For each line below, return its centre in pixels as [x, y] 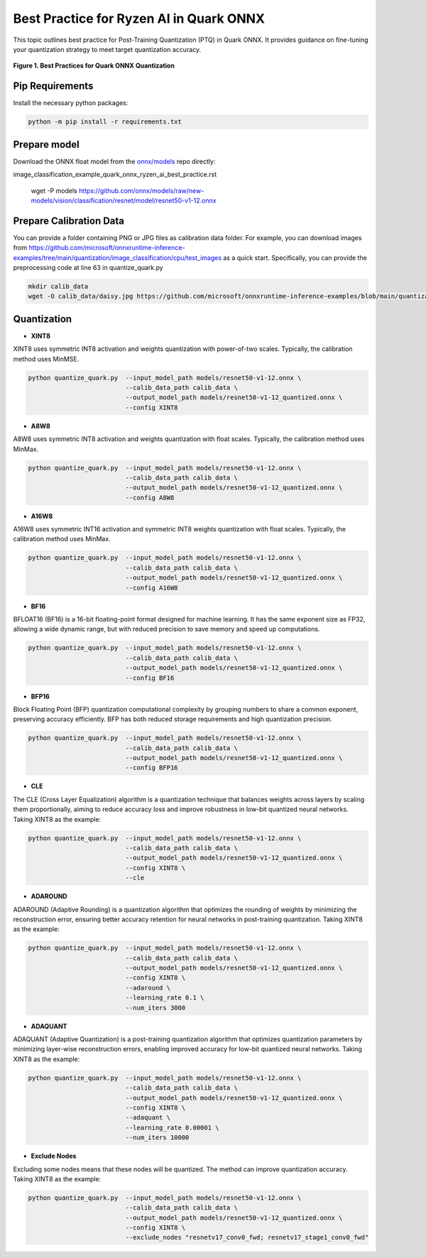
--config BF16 [150, 678]
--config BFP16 [152, 768]
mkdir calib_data [58, 286]
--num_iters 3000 [155, 1008]
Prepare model [46, 145]
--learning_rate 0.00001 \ [172, 1127]
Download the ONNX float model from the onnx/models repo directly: [114, 161]
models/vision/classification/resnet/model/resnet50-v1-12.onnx [124, 200]
